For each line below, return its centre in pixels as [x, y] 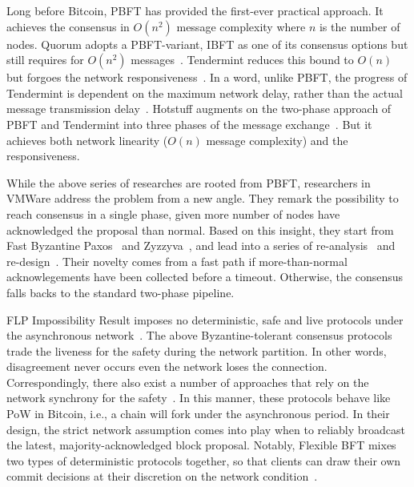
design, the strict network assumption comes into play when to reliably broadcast [206, 429]
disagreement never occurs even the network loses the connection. [167, 366]
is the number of [360, 26]
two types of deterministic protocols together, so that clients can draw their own [204, 460]
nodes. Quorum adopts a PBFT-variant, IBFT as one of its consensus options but [207, 44]
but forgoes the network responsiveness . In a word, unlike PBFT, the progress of [207, 77]
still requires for [45, 60]
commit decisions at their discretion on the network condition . [162, 476]
